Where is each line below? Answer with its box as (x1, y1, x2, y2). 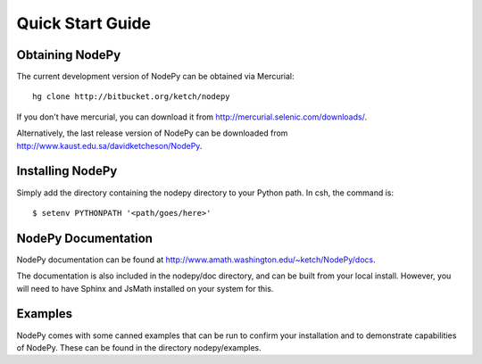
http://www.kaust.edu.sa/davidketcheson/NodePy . (16, 140, 203, 151)
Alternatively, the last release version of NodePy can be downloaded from (16, 128, 288, 138)
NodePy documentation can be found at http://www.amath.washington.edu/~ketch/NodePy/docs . (16, 254, 376, 265)
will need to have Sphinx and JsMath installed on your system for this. (16, 283, 274, 294)
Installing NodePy (16, 163, 118, 178)
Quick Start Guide (16, 13, 152, 33)
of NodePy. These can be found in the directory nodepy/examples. (16, 342, 262, 352)
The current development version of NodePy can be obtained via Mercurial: (16, 71, 295, 82)
